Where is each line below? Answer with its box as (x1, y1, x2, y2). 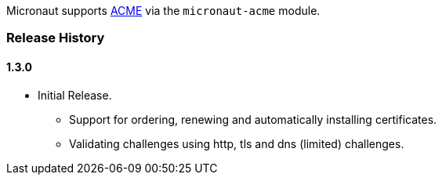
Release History (6, 30, 105, 46)
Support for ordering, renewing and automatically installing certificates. (69, 112, 437, 126)
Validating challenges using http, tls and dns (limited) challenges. (69, 136, 404, 150)
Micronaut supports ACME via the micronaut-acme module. (6, 4, 321, 17)
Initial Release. (38, 88, 112, 102)
